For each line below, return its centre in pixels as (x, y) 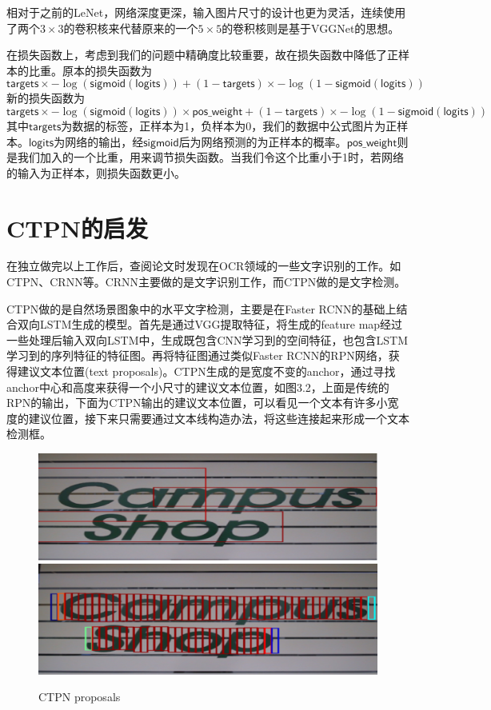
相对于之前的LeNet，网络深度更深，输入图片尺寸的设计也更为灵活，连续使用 (206, 12)
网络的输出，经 (104, 141)
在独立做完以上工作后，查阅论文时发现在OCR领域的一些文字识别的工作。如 (204, 266)
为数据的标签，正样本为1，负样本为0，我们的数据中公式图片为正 (229, 125)
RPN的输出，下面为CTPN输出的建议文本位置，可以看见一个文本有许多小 (197, 403)
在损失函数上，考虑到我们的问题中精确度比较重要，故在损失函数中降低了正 (202, 55)
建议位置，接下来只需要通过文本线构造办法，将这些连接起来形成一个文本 (219, 418)
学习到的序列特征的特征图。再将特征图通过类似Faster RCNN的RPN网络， (198, 355)
